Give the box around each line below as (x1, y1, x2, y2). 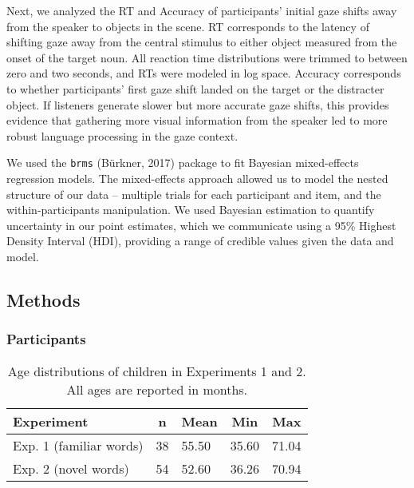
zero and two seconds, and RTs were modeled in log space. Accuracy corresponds (6, 65, 401, 81)
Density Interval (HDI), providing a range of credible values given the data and (6, 232, 394, 249)
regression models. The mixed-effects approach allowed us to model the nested (6, 170, 388, 186)
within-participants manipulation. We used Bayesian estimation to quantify (6, 201, 375, 218)
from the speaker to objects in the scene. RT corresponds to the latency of (6, 18, 369, 34)
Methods (6, 287, 81, 311)
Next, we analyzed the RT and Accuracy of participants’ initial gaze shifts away (6, 2, 397, 18)
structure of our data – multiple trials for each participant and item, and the (6, 185, 381, 202)
